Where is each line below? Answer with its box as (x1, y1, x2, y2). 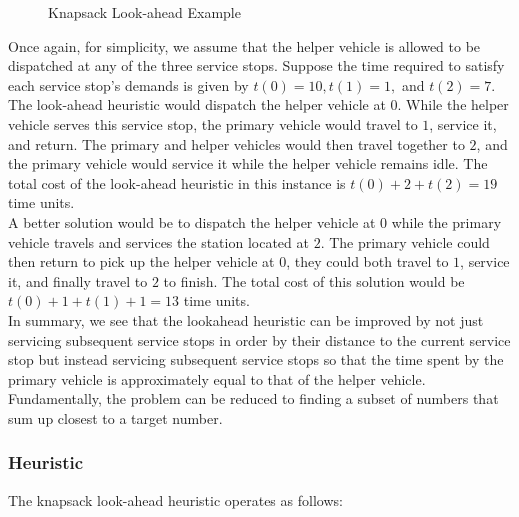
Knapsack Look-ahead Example (48, 2, 241, 22)
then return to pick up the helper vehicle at (8, 251, 275, 272)
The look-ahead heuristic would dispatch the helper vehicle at (8, 94, 386, 115)
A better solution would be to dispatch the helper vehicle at (8, 211, 376, 232)
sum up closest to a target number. (8, 407, 223, 428)
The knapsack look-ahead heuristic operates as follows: (8, 489, 343, 510)
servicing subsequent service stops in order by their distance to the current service (8, 329, 511, 350)
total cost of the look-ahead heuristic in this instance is (8, 172, 346, 193)
